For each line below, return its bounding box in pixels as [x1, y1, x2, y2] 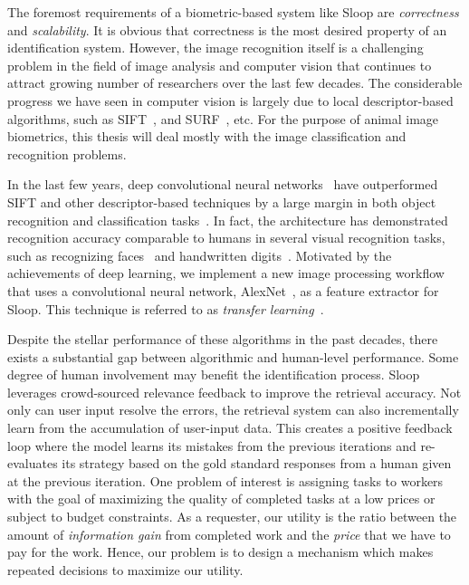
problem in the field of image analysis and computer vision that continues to [7, 55, 432, 74]
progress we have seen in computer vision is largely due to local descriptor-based [7, 91, 454, 110]
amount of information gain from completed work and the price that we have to [7, 524, 451, 543]
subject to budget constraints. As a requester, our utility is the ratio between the [7, 507, 457, 526]
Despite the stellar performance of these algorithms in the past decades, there [7, 330, 438, 349]
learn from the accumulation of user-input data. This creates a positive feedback [7, 418, 453, 437]
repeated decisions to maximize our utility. [7, 560, 244, 579]
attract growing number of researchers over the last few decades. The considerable [7, 73, 463, 92]
